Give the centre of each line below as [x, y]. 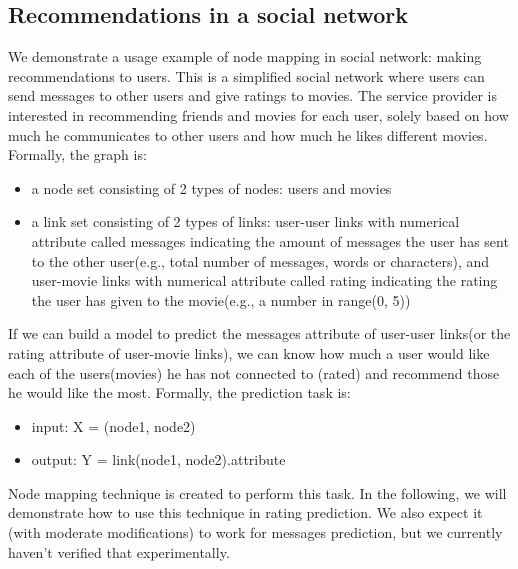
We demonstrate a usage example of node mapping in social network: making [245, 56]
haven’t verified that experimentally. [119, 551]
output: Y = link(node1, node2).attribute [158, 459]
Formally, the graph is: [77, 154]
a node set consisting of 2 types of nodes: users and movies [211, 187]
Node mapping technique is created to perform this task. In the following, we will [257, 492]
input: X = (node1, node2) [113, 425]
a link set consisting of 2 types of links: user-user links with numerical [245, 221]
